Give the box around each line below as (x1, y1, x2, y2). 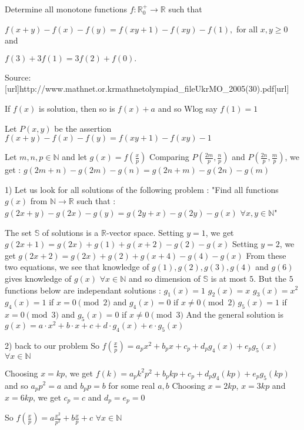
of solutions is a (42, 226, 99, 238)
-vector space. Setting (106, 226, 184, 238)
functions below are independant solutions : (5, 284, 161, 296)
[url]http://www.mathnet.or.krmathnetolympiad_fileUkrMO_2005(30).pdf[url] (5, 82, 289, 95)
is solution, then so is (39, 102, 115, 114)
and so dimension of (128, 272, 201, 284)
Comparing (149, 151, 189, 163)
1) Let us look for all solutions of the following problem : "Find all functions (5, 183, 279, 195)
